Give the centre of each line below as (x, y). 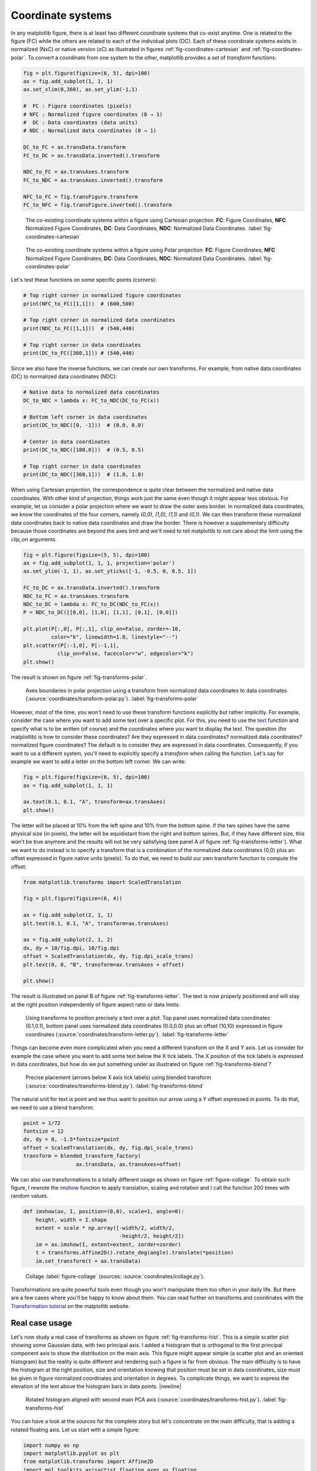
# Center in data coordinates (67, 442)
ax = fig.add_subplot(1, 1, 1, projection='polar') (99, 563)
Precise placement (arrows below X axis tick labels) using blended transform (118, 1077)
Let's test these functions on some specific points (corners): (84, 280)
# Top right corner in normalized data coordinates (99, 320)
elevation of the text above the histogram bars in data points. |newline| (96, 1386)
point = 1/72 (42, 1123)
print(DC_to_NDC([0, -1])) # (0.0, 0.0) (84, 425)
